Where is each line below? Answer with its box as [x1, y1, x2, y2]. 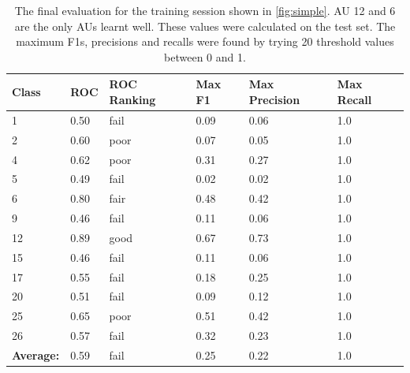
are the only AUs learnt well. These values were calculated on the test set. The [14, 17, 396, 34]
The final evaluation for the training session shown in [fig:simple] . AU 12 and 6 [14, 2, 396, 18]
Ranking [109, 91, 156, 107]
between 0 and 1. [164, 48, 246, 65]
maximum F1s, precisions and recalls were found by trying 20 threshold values [16, 33, 394, 50]
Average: [12, 346, 60, 363]
